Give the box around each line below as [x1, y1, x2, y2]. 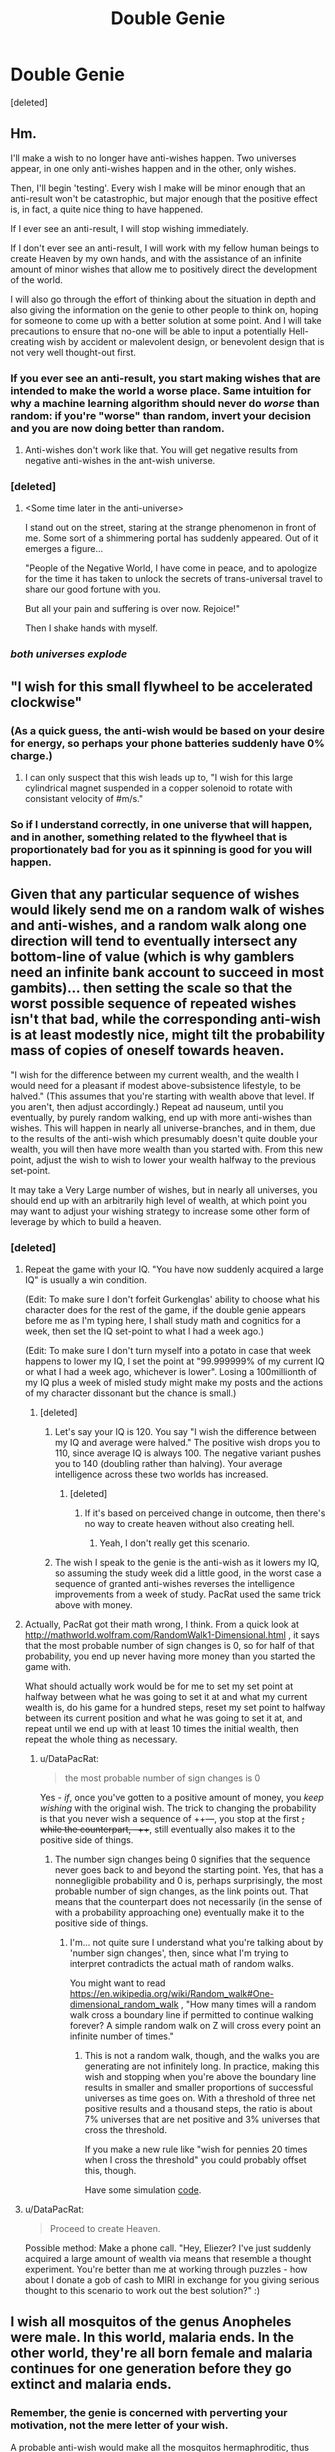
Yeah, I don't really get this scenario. [99, 1537, 250, 1549]
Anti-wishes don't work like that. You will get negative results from [24, 444, 298, 456]
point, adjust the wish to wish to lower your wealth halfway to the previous [10, 1153, 317, 1166]
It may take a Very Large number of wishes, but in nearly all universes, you [10, 1183, 318, 1196]
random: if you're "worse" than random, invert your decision [10, 408, 312, 422]
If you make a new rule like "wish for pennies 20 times [84, 2143, 308, 2155]
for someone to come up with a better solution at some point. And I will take [10, 314, 322, 326]
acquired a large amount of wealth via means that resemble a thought [24, 2252, 312, 2264]
